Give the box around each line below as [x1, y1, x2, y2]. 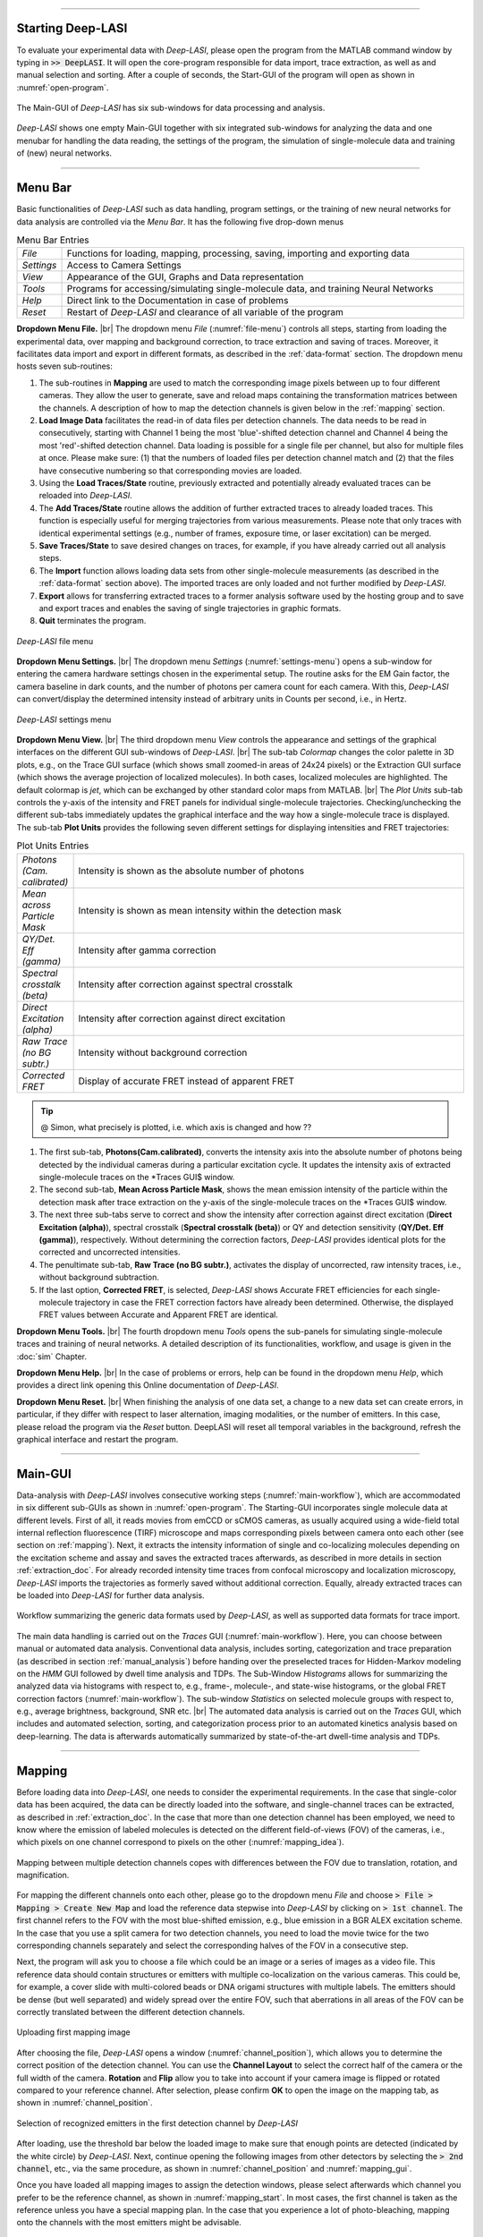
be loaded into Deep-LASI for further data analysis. [16, 1589, 205, 1601]
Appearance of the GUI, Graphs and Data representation [66, 271, 304, 284]
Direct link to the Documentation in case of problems [66, 294, 289, 307]
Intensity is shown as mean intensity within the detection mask [78, 904, 342, 916]
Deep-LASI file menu [16, 635, 94, 646]
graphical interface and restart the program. [16, 1433, 179, 1444]
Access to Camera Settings [66, 259, 182, 272]
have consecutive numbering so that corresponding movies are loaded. [38, 465, 302, 476]
